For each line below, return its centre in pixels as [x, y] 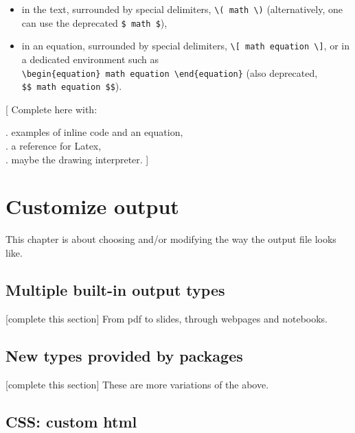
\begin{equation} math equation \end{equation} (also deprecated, [170, 72]
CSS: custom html [71, 421]
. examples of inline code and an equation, [94, 132]
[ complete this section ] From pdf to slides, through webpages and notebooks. [167, 318]
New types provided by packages [124, 355]
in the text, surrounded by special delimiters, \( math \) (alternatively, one [182, 9]
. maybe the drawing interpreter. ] [77, 159]
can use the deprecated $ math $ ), [94, 22]
